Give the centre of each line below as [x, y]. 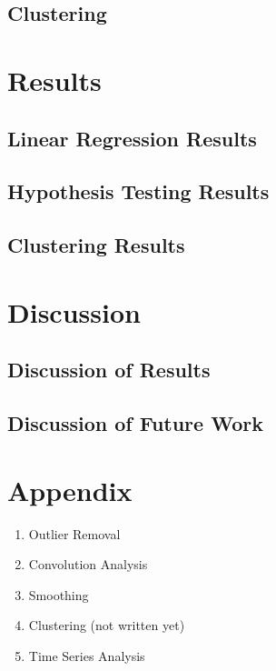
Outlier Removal [74, 533]
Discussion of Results [109, 370]
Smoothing [59, 594]
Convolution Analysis [88, 564]
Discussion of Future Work [135, 423]
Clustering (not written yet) [107, 625]
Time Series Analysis [87, 655]
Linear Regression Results [132, 138]
